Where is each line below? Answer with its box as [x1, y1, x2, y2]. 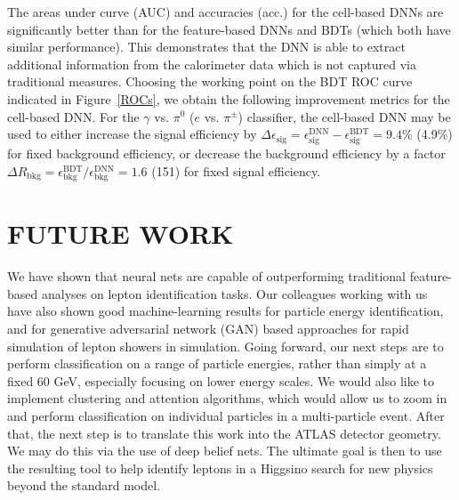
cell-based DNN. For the [7, 107, 140, 125]
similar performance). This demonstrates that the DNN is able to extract [7, 37, 406, 56]
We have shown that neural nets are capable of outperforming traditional [7, 267, 406, 286]
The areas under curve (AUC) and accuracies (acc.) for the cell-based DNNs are [7, 3, 444, 20]
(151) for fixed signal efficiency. [151, 161, 321, 180]
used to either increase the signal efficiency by [7, 125, 257, 143]
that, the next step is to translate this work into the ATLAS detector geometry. [7, 423, 441, 442]
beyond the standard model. [7, 476, 161, 495]
